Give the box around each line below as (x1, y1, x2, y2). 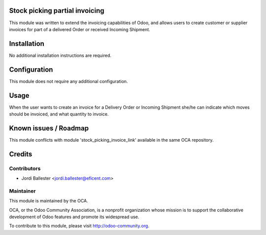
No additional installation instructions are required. (9, 52, 112, 58)
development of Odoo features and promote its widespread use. (9, 214, 139, 220)
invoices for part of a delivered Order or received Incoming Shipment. (9, 26, 150, 32)
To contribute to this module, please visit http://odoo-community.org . (9, 223, 150, 229)
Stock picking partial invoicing (9, 6, 104, 15)
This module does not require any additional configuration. (9, 78, 128, 84)
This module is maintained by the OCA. (9, 198, 88, 204)
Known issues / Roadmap (9, 124, 89, 132)
